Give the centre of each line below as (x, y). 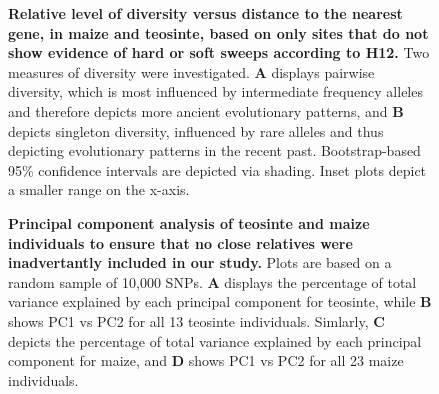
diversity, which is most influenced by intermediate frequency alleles (215, 91)
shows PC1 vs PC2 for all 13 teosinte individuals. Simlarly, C (196, 320)
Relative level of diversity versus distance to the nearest (205, 13)
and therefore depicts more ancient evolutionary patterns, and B (206, 110)
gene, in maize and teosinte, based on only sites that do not (218, 32)
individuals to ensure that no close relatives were (180, 242)
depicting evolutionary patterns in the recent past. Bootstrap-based (214, 150)
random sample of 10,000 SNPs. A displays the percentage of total (212, 281)
